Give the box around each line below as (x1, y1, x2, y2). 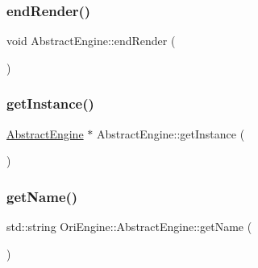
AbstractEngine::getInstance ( (96, 125, 245, 142)
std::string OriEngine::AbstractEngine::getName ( (6, 218, 252, 235)
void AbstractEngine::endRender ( (6, 32, 176, 49)
